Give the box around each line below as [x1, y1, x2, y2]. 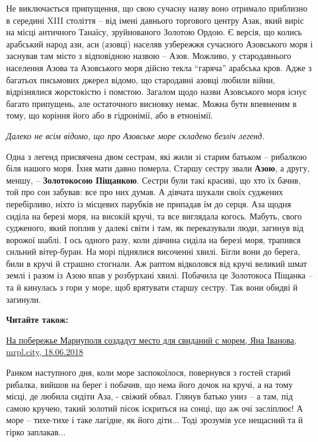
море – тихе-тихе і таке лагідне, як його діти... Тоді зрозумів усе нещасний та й [6, 413, 303, 426]
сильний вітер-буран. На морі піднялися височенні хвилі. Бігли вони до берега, [6, 245, 300, 258]
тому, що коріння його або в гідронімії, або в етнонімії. [6, 109, 213, 122]
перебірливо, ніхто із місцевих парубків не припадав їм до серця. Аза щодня [6, 197, 291, 210]
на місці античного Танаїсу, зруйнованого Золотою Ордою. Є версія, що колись [6, 26, 302, 38]
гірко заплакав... [6, 426, 66, 438]
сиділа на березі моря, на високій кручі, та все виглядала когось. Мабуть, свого [6, 209, 302, 222]
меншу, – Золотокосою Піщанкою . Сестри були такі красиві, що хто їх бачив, [6, 173, 301, 186]
